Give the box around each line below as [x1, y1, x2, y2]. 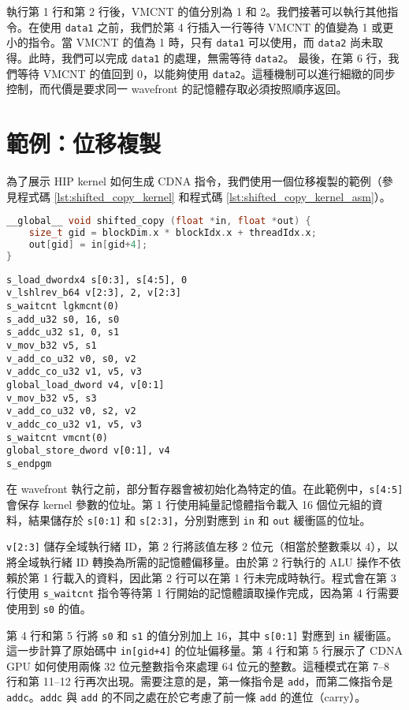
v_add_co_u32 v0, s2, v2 [6, 405, 136, 417]
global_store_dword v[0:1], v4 [6, 445, 170, 457]
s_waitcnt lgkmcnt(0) [6, 300, 120, 312]
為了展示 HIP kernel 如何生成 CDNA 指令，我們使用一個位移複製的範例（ [6, 172, 382, 189]
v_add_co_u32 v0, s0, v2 [6, 353, 136, 364]
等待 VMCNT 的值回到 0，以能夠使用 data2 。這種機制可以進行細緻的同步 [17, 65, 396, 81]
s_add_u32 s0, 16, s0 [6, 313, 120, 325]
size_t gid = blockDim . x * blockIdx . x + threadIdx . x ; [28, 227, 317, 238]
